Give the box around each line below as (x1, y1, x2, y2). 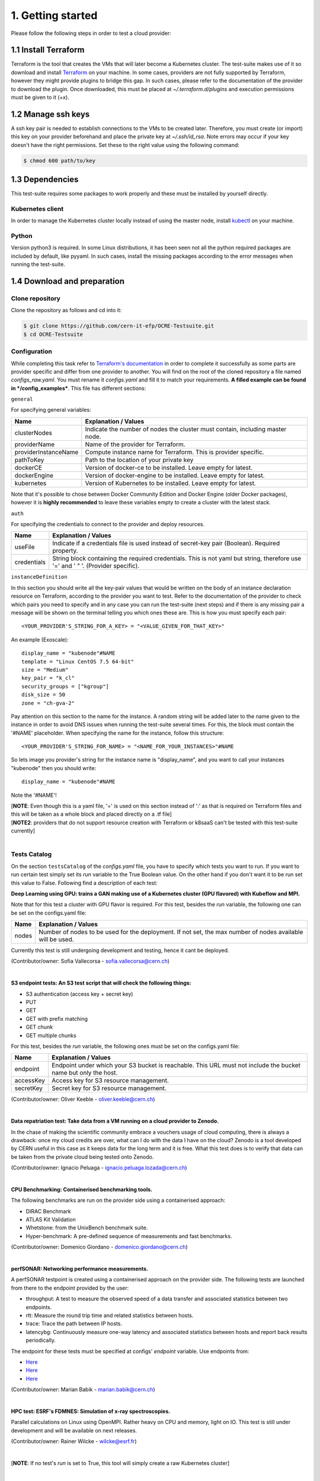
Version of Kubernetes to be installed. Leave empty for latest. (85, 479, 256, 487)
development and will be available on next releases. (11, 1426, 137, 1434)
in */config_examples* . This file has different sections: (11, 384, 146, 392)
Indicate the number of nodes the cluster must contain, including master (85, 425, 287, 433)
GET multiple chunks (25, 1031, 76, 1039)
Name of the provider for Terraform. (85, 440, 186, 448)
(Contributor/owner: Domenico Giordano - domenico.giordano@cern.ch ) (11, 1243, 188, 1251)
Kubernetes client (11, 204, 64, 213)
